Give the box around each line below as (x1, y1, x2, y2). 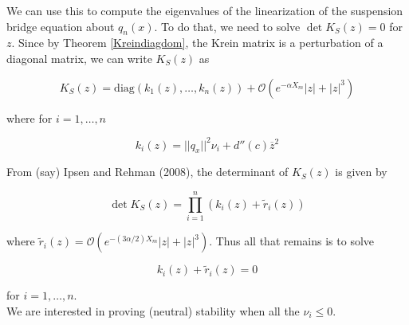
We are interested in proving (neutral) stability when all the (6, 303, 300, 319)
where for (6, 109, 53, 126)
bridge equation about (6, 18, 115, 34)
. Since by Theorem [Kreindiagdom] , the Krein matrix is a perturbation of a (11, 34, 383, 51)
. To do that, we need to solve (154, 18, 301, 34)
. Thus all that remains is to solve (209, 233, 375, 249)
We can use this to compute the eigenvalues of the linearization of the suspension (6, 2, 403, 18)
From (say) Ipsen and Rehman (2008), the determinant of (6, 163, 289, 180)
